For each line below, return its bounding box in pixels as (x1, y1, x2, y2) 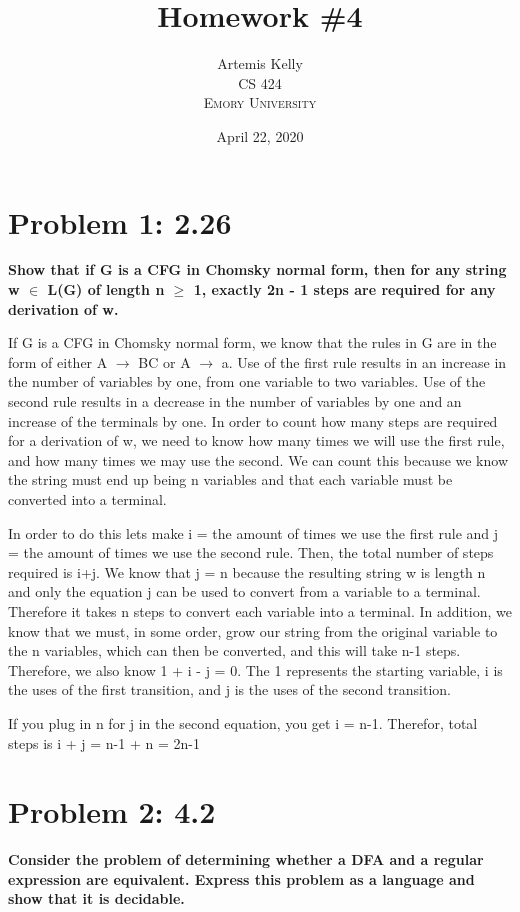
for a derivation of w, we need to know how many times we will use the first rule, (8, 430, 505, 451)
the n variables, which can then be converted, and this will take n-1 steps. (8, 640, 461, 661)
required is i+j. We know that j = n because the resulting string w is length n (8, 561, 486, 582)
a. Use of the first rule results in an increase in (221, 351, 507, 372)
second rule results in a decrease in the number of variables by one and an (8, 391, 462, 411)
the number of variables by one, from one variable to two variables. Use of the (8, 371, 486, 392)
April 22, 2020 (216, 125, 304, 146)
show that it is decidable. (8, 888, 185, 909)
